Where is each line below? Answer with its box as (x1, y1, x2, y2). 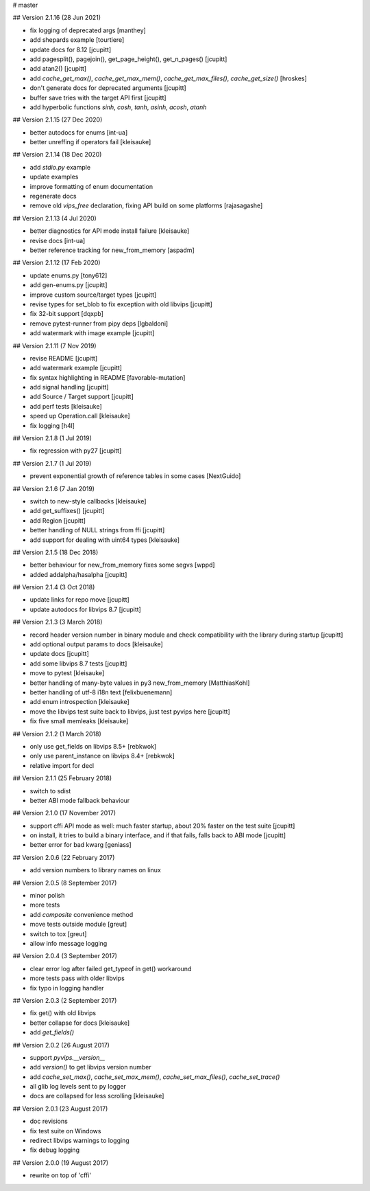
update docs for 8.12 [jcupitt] (29, 45, 112, 54)
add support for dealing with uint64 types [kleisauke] (29, 536, 180, 544)
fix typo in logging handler (29, 984, 104, 992)
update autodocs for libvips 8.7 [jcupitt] (29, 605, 142, 613)
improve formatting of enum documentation (29, 182, 153, 190)
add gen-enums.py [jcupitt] (29, 281, 108, 289)
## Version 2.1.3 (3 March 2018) (12, 618, 103, 626)
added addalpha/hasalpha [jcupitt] (29, 570, 127, 578)
